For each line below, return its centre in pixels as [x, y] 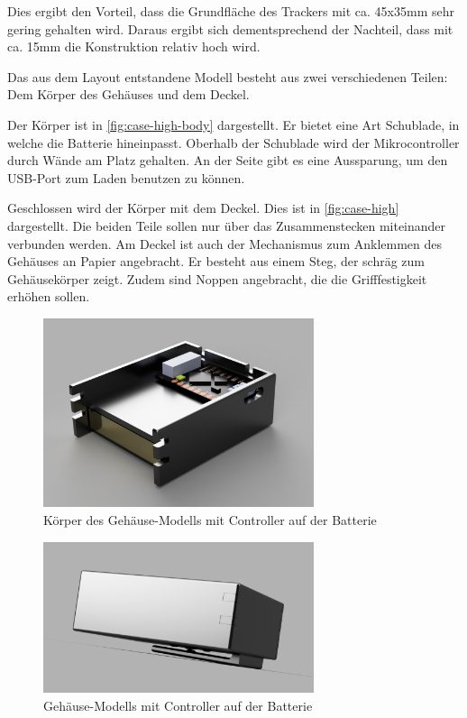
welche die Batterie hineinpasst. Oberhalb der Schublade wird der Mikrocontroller [233, 142]
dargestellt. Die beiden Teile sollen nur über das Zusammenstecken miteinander [227, 225]
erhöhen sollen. [49, 296]
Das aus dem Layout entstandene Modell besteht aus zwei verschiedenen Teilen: [228, 76]
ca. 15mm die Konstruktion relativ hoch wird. [134, 46]
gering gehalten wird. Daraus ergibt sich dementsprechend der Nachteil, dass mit [230, 28]
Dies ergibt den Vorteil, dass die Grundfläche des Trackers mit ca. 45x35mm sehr [231, 11]
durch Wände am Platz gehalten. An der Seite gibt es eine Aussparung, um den [228, 160]
